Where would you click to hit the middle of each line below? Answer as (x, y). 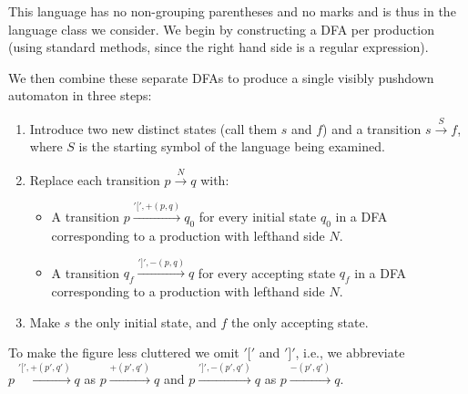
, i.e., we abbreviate (350, 353)
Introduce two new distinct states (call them (153, 128)
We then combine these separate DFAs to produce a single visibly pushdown (221, 77)
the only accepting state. (300, 321)
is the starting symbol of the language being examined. (232, 146)
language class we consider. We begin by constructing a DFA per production (221, 29)
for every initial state (258, 217)
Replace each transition (95, 179)
